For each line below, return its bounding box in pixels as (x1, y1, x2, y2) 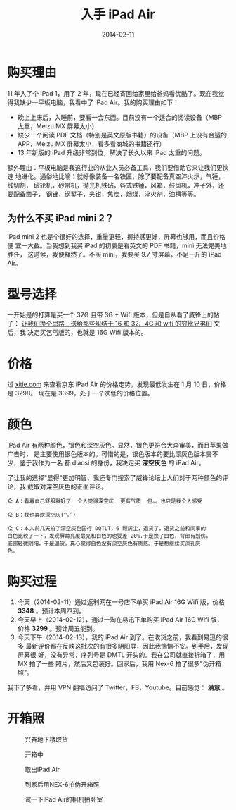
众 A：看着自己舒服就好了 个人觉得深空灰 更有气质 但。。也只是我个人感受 (7, 498, 202, 505)
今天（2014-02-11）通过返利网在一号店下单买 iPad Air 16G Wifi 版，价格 (17, 598, 225, 606)
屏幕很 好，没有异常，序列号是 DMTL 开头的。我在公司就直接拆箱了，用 (17, 651, 225, 659)
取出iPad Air (25, 766, 60, 774)
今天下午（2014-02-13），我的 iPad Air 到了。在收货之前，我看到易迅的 (17, 633, 223, 642)
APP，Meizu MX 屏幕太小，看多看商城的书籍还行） (17, 139, 166, 148)
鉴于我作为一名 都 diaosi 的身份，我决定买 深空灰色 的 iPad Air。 (19, 459, 205, 467)
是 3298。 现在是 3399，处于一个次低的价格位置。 (7, 389, 154, 398)
